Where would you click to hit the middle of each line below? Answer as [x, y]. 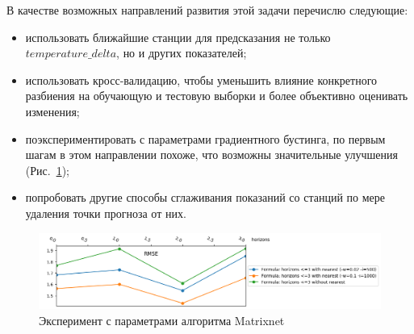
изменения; [52, 111]
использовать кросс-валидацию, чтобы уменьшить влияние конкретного [201, 79]
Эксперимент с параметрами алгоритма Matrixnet [162, 320]
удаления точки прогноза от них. [106, 213]
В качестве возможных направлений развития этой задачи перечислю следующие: [207, 10]
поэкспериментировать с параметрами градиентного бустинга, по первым [205, 138]
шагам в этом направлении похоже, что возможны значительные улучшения [211, 154]
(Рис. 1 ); [47, 170]
